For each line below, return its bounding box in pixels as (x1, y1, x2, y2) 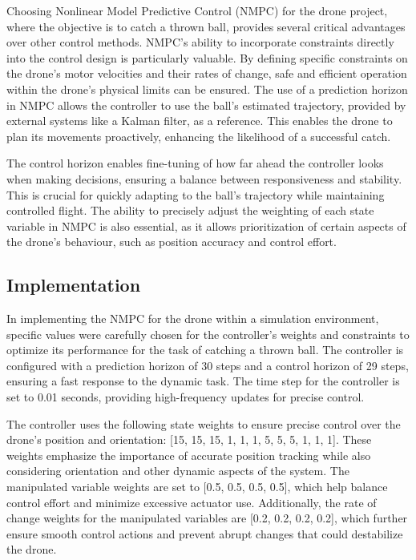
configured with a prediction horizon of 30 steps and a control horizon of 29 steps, (6, 357, 409, 373)
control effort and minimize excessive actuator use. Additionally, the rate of (6, 494, 377, 510)
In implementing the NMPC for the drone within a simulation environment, (6, 310, 379, 327)
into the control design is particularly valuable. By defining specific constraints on (6, 49, 408, 66)
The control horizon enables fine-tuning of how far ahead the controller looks (6, 155, 384, 171)
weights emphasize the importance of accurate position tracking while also (6, 446, 371, 463)
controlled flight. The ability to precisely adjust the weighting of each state (6, 202, 374, 219)
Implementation (6, 272, 141, 297)
